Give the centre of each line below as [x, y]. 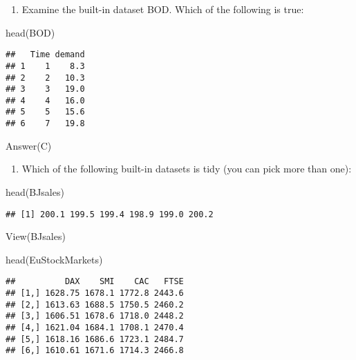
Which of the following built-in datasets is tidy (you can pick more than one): [187, 169]
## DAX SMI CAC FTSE [95, 282]
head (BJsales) [35, 191]
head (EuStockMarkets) [54, 259]
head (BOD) [30, 32]
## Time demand [45, 55]
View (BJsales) [36, 236]
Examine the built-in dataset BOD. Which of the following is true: [163, 9]
